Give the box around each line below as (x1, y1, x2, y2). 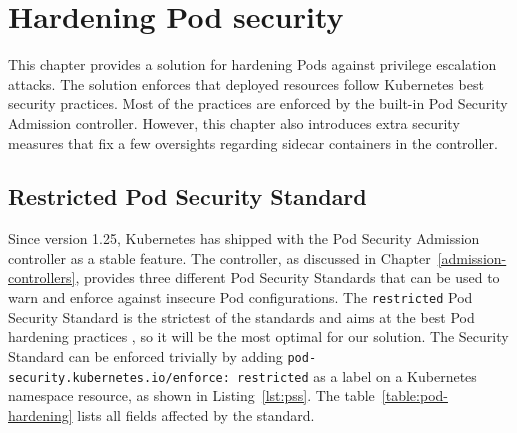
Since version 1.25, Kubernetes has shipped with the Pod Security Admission (8, 228, 480, 249)
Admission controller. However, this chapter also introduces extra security (8, 112, 460, 133)
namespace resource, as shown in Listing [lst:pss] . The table (8, 385, 375, 406)
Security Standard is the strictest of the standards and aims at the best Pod (8, 306, 475, 327)
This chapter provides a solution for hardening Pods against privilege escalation (8, 54, 497, 75)
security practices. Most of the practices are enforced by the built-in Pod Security (8, 93, 508, 114)
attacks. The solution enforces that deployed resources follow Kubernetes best (8, 73, 484, 94)
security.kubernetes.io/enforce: (8, 370, 230, 385)
